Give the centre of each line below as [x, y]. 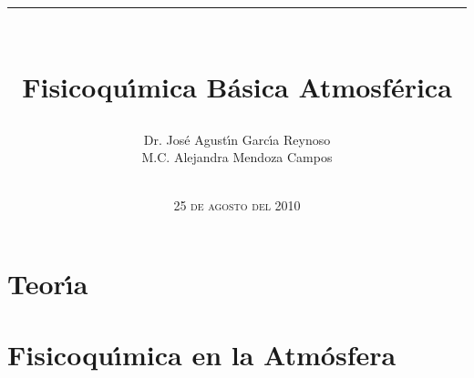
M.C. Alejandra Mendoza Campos [237, 157]
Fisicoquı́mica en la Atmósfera [202, 355]
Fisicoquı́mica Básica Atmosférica [237, 87]
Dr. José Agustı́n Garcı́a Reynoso [237, 139]
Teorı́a [48, 283]
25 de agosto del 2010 [237, 205]
